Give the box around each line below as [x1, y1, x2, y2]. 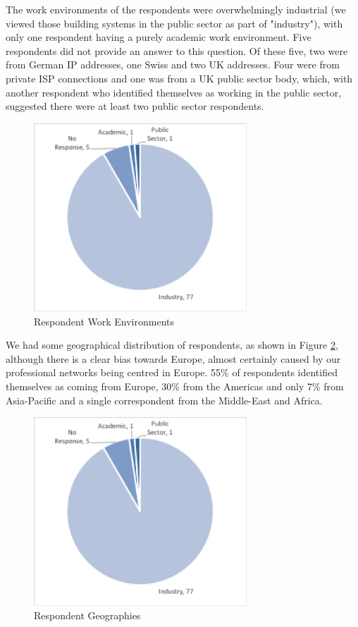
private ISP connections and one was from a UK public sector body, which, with [6, 70, 353, 85]
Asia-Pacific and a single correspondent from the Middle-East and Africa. [6, 392, 323, 407]
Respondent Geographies [34, 608, 141, 623]
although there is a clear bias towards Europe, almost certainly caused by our [6, 351, 341, 366]
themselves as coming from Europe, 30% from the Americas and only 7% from [6, 379, 344, 394]
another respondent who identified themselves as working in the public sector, [6, 85, 342, 99]
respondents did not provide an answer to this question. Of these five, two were [6, 43, 348, 58]
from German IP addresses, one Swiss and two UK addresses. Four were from [6, 57, 340, 72]
